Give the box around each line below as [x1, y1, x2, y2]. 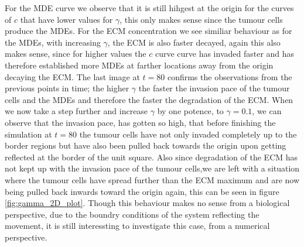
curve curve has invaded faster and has [155, 47, 295, 60]
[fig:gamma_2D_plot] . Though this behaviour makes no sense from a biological [5, 197, 290, 209]
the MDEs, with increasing [5, 36, 101, 48]
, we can [252, 105, 282, 117]
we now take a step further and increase [5, 105, 148, 117]
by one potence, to [157, 105, 224, 117]
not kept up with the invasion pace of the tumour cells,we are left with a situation [5, 162, 300, 174]
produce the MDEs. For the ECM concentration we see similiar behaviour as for [5, 25, 292, 37]
